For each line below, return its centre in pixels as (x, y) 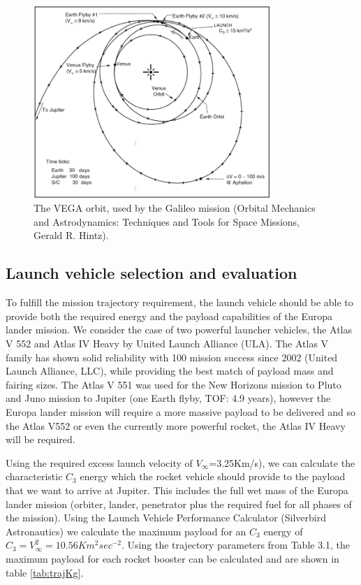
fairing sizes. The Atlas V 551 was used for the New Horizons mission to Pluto (174, 384)
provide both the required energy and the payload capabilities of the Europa (169, 316)
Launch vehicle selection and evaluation (152, 273)
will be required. (40, 439)
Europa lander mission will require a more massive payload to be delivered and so (180, 412)
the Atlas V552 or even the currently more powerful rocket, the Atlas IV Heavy (176, 425)
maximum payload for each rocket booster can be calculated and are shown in (172, 558)
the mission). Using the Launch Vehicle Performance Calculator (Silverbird (166, 518)
